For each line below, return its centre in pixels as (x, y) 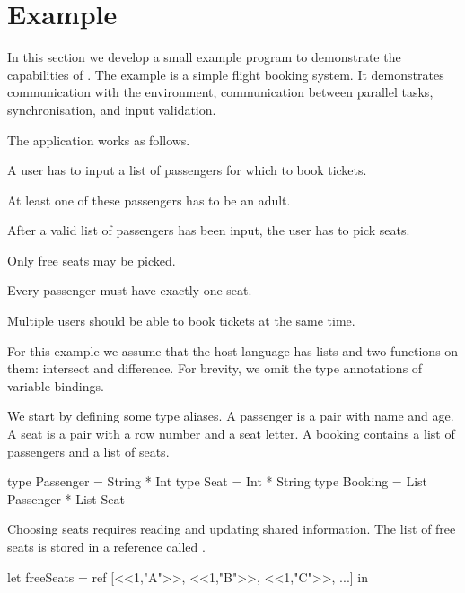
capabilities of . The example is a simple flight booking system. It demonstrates (226, 74)
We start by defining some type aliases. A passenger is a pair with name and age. (231, 416)
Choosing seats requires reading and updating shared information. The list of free (232, 529)
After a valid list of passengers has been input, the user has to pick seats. (209, 230)
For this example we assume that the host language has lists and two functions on (233, 350)
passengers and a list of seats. (88, 451)
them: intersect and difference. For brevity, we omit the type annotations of (215, 368)
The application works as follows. (99, 140)
